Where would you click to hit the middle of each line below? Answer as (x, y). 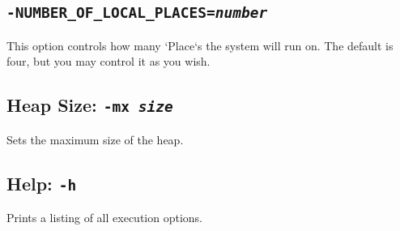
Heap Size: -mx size (90, 105)
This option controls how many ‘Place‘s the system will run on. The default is (200, 45)
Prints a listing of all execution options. (104, 218)
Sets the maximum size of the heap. (95, 139)
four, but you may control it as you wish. (109, 61)
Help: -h (42, 183)
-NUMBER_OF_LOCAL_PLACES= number (137, 13)
